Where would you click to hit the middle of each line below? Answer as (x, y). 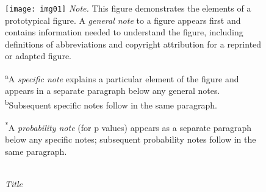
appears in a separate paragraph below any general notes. (113, 91)
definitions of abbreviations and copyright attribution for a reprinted (133, 44)
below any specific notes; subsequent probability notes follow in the (131, 139)
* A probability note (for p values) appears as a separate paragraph (128, 126)
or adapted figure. (38, 56)
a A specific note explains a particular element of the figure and (122, 78)
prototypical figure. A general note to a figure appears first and (123, 20)
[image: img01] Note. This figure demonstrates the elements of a (128, 8)
